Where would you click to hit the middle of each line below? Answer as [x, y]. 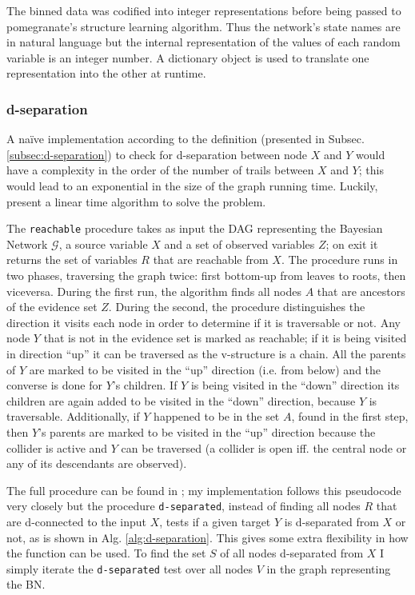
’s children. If [145, 385]
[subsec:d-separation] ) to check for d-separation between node [157, 154]
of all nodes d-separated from [292, 553]
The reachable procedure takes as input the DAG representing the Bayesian [195, 228]
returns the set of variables [72, 260]
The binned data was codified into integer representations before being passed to [204, 10]
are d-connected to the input [77, 521]
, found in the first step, [350, 416]
